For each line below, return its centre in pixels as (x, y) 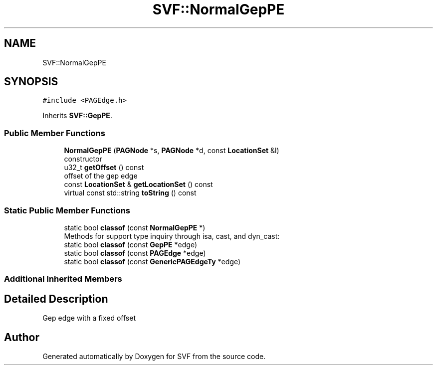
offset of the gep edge (101, 176)
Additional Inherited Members (63, 279)
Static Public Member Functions (67, 210)
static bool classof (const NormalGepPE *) (135, 227)
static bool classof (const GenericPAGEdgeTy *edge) (152, 261)
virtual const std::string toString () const (130, 193)
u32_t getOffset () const (104, 168)
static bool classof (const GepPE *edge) (130, 244)
